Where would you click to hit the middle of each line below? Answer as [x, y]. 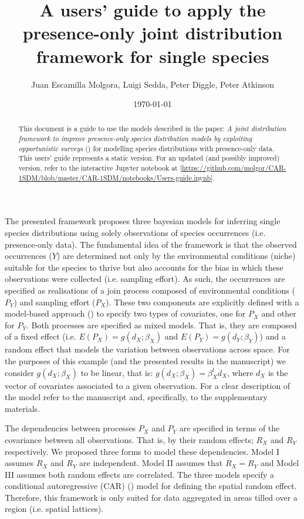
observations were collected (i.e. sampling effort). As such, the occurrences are [145, 279]
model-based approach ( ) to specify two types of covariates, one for [125, 313]
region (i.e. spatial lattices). [54, 509]
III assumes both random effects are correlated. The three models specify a [140, 474]
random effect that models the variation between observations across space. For [147, 349]
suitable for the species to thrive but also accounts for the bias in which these [144, 267]
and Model [280, 463]
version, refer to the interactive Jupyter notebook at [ [100, 168]
